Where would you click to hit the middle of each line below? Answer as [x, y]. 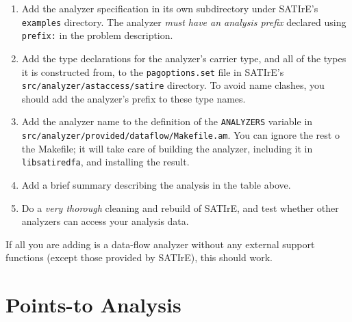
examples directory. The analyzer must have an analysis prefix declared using [184, 22]
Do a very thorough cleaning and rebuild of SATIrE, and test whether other [180, 207]
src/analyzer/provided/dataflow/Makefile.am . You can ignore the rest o [180, 135]
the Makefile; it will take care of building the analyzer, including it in [167, 148]
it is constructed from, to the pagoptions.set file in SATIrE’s [153, 71]
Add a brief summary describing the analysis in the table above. [156, 184]
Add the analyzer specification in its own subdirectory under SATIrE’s [170, 8]
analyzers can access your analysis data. [105, 221]
